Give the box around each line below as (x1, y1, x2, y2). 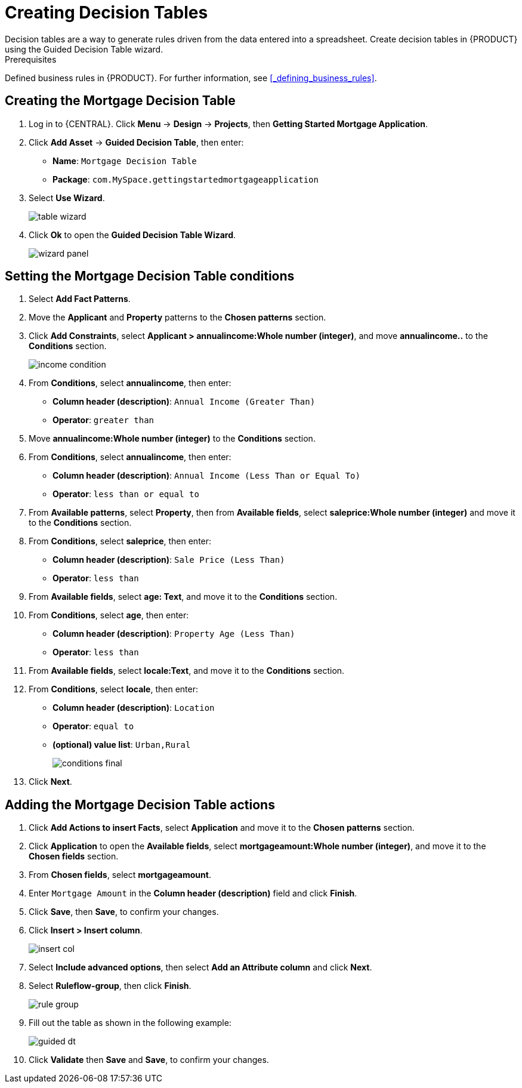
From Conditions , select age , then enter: (29, 610, 189, 621)
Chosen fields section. (29, 851, 119, 862)
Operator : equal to (52, 721, 134, 732)
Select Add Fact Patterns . (29, 294, 131, 304)
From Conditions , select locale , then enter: (29, 684, 198, 695)
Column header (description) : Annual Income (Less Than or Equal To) (52, 470, 360, 481)
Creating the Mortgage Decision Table (5, 93, 236, 109)
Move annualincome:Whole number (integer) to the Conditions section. (29, 433, 316, 444)
